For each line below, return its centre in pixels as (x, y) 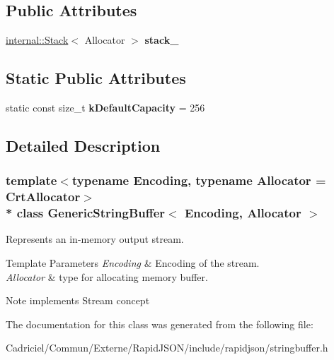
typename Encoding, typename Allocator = (199, 180)
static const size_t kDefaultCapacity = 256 (105, 107)
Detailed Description (83, 145)
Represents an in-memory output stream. (95, 239)
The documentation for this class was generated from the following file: (160, 324)
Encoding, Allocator (243, 213)
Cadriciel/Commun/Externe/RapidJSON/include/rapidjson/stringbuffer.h (167, 348)
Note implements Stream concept (78, 300)
